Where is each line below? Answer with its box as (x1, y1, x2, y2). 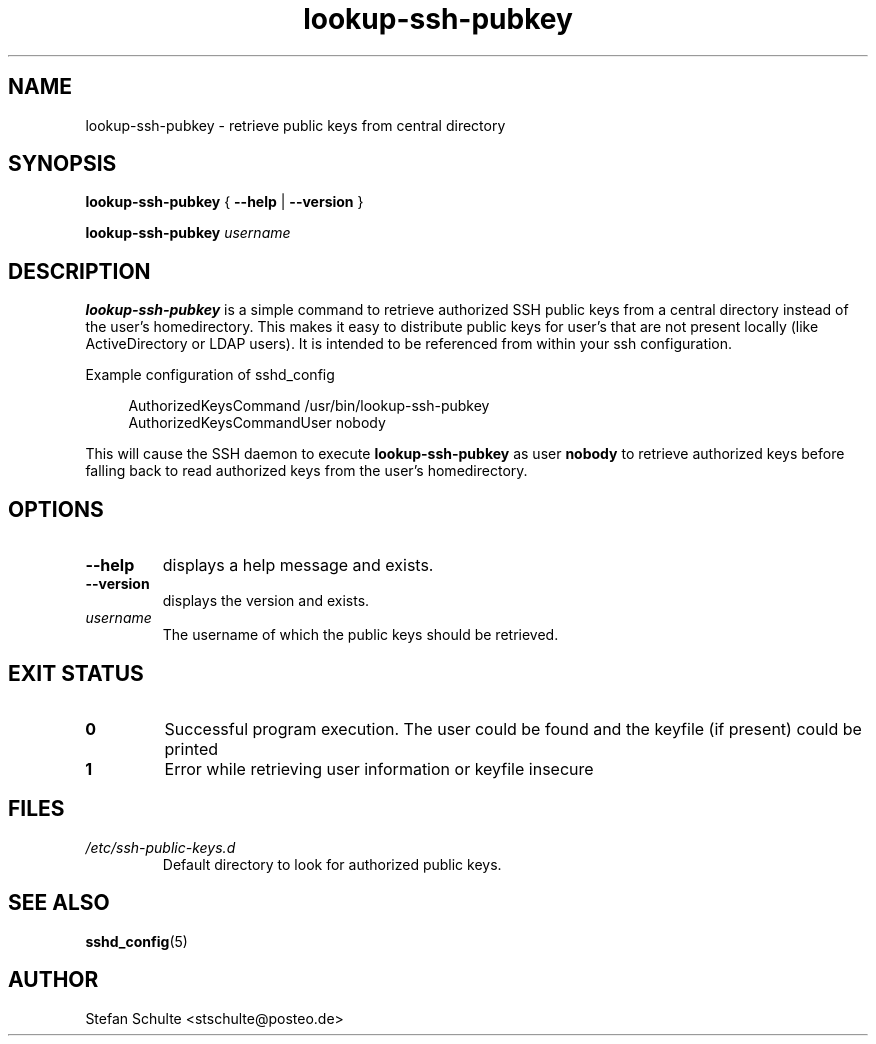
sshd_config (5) (85, 932, 188, 950)
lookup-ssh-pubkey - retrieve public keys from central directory (85, 116, 506, 134)
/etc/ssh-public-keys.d (85, 838, 236, 856)
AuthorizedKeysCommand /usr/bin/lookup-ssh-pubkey (128, 397, 490, 415)
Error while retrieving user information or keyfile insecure (164, 758, 594, 779)
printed (164, 738, 219, 759)
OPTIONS (8, 496, 104, 522)
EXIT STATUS (8, 660, 144, 686)
